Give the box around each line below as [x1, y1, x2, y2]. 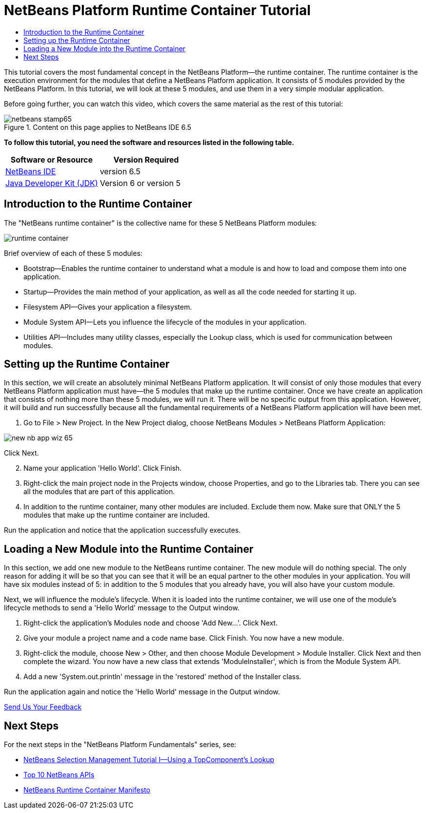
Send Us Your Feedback [4, 703, 81, 711]
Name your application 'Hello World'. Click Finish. [23, 464, 182, 473]
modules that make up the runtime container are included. [23, 511, 209, 520]
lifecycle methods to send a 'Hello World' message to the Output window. [4, 604, 240, 612]
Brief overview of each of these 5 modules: [4, 249, 142, 257]
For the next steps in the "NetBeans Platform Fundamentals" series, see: [4, 740, 237, 749]
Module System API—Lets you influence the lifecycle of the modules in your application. [23, 317, 306, 326]
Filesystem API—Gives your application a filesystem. [23, 302, 192, 311]
